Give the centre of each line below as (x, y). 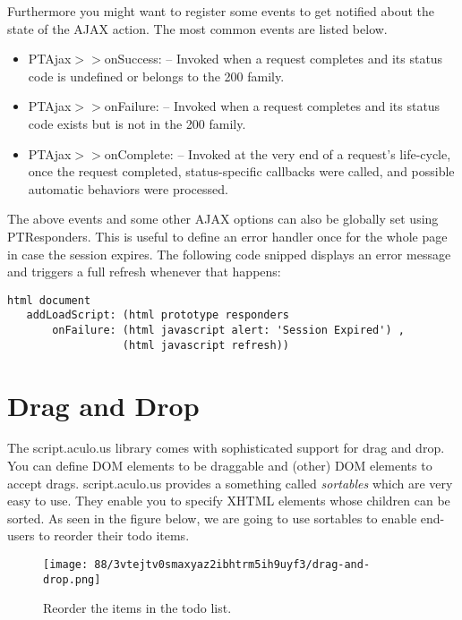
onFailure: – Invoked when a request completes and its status (272, 106)
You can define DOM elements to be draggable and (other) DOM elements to (220, 466)
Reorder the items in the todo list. (137, 608)
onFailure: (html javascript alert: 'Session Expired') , (228, 331)
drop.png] (72, 579)
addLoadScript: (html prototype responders (158, 315)
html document (49, 300)
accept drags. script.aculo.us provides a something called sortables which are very (230, 483)
